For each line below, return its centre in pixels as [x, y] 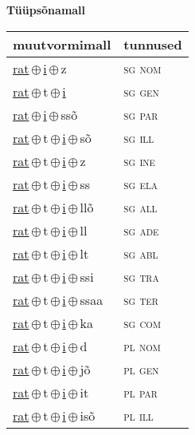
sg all [140, 207]
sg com [142, 322]
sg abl [141, 253]
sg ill [139, 137]
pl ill [138, 415]
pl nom [142, 346]
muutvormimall [62, 44]
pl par [140, 392]
